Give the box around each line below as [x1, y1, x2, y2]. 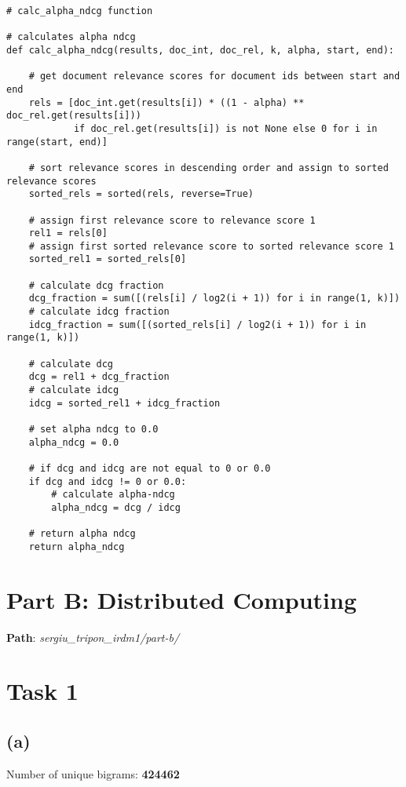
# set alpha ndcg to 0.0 [28, 424, 159, 435]
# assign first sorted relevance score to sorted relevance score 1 [28, 240, 394, 252]
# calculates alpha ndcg [6, 31, 136, 43]
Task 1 [6, 675, 79, 707]
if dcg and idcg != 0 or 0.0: [28, 475, 187, 487]
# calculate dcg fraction [28, 279, 164, 291]
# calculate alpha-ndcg [51, 489, 175, 501]
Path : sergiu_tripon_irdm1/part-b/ [6, 629, 180, 645]
